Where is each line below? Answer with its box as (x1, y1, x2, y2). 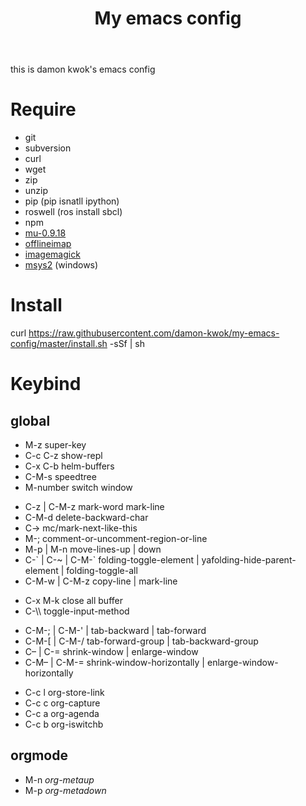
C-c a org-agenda (24, 708, 100, 720)
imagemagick (24, 248, 81, 261)
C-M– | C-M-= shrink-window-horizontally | (24, 657, 206, 669)
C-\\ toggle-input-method (24, 605, 130, 617)
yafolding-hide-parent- (201, 554, 297, 566)
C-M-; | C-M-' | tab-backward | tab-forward (24, 625, 207, 637)
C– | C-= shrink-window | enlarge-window (24, 646, 199, 658)
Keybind (10, 373, 82, 396)
